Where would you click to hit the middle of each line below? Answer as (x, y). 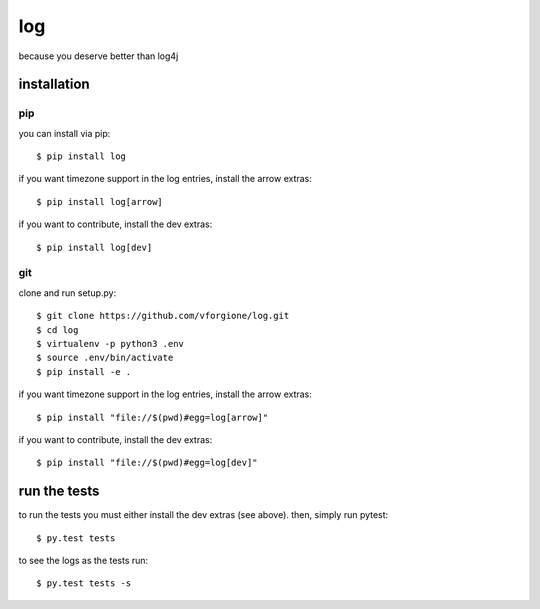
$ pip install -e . (84, 371)
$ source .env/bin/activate (105, 358)
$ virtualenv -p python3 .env (110, 343)
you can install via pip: (64, 133)
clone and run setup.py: (67, 292)
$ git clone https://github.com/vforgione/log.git (163, 316)
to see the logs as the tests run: (83, 560)
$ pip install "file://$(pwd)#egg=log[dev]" (147, 463)
